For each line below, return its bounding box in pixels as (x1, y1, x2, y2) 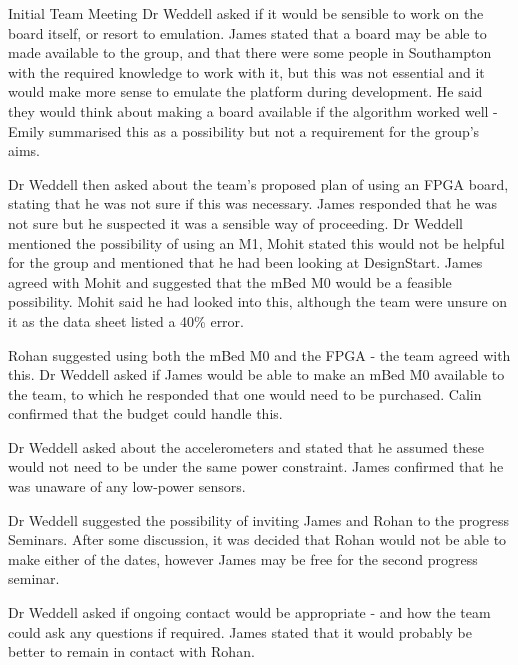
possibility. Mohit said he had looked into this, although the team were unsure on (8, 291, 508, 312)
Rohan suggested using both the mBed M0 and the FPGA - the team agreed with (8, 344, 511, 365)
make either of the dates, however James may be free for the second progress (8, 548, 478, 569)
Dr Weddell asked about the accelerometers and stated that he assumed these (8, 436, 484, 457)
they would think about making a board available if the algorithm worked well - (8, 100, 498, 121)
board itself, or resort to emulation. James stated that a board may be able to (8, 22, 487, 43)
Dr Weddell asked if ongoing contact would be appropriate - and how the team (8, 602, 491, 623)
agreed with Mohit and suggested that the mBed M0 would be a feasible (8, 271, 452, 292)
